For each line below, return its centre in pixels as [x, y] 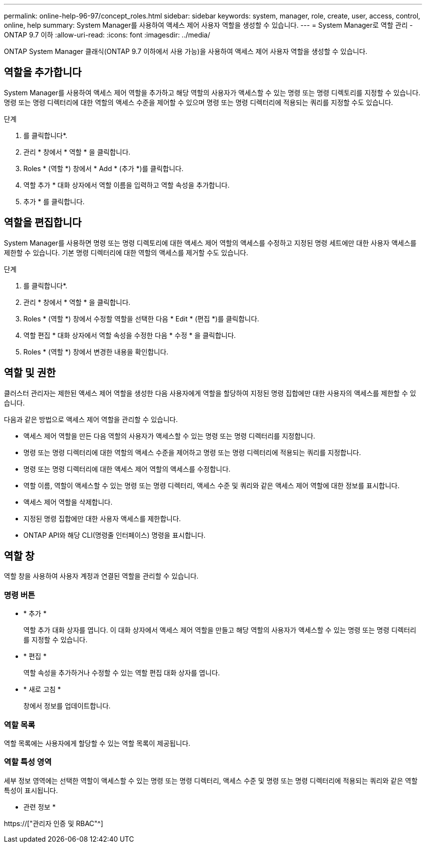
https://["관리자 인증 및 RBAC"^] [54, 823]
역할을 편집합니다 [43, 223]
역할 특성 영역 [28, 762]
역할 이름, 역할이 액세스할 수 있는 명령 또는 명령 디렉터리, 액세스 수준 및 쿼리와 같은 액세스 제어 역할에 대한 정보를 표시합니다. [212, 485]
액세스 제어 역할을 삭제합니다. [68, 502]
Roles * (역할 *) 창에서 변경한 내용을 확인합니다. [96, 352]
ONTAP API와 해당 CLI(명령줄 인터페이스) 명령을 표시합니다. [115, 535]
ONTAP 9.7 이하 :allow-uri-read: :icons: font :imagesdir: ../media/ [107, 35]
